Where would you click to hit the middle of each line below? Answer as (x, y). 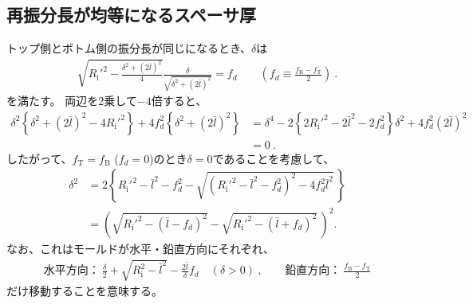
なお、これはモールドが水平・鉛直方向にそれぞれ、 (140, 248)
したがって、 (39, 158)
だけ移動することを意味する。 (85, 291)
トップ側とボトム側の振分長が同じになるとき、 (129, 48)
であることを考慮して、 (274, 158)
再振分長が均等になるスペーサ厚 (132, 15)
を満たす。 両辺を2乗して (72, 101)
